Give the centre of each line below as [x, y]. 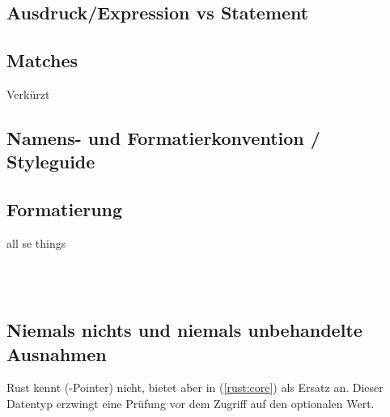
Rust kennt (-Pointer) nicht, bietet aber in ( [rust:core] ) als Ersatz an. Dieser [195, 387]
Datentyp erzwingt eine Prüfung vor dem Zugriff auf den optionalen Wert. [191, 403]
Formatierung [65, 209]
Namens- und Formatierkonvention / [163, 137]
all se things [36, 243]
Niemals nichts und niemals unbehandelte [184, 330]
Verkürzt [28, 94]
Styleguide [51, 162]
